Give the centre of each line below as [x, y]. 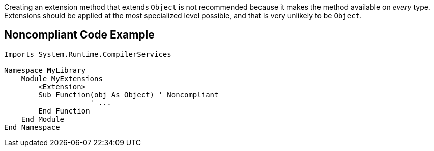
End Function [64, 111]
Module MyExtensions [62, 78]
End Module [43, 119]
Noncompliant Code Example [79, 35]
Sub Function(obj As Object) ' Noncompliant [128, 95]
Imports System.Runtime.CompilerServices [88, 54]
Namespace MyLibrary [45, 70]
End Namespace [32, 127]
